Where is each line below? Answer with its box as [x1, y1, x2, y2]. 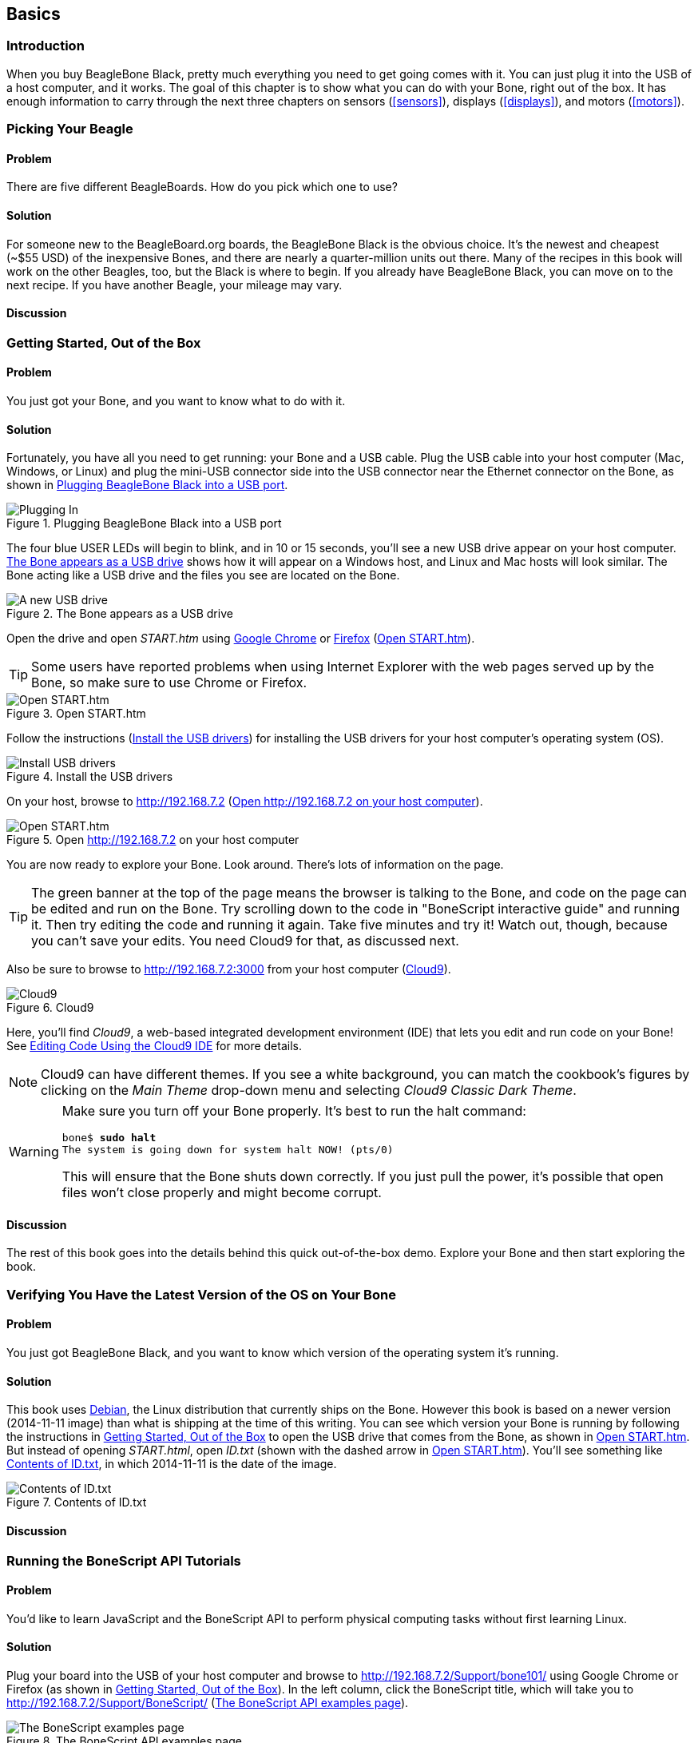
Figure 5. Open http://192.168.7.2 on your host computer [6, 833, 299, 847]
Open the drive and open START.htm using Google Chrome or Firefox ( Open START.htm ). [6, 631, 475, 646]
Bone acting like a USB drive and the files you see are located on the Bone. [6, 568, 400, 583]
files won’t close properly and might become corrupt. [61, 1184, 382, 1201]
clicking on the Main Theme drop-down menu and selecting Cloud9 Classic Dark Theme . [41, 1082, 577, 1099]
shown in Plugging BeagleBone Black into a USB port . [6, 478, 288, 492]
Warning [9, 1144, 59, 1160]
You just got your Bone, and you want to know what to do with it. [6, 394, 346, 408]
